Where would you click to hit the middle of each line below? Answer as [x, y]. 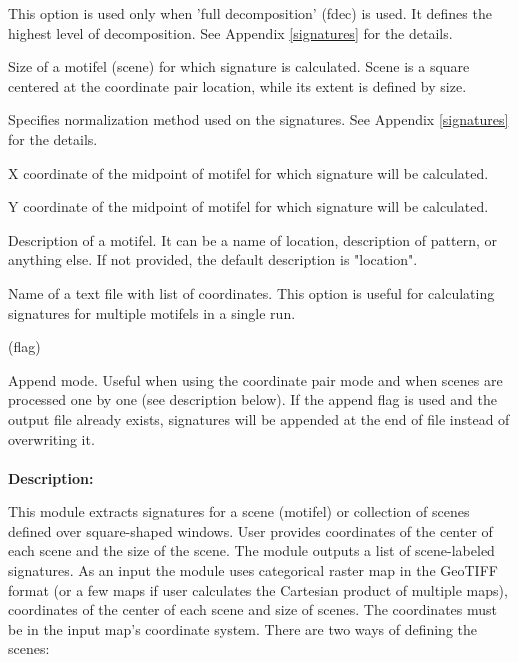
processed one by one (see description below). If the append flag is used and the [252, 399]
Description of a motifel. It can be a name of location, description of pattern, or [252, 239]
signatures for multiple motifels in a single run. [152, 312]
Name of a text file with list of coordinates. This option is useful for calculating [251, 292]
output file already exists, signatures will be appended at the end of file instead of [259, 418]
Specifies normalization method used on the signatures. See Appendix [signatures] [258, 119]
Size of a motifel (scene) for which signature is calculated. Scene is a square [239, 66]
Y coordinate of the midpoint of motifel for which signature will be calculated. [248, 206]
